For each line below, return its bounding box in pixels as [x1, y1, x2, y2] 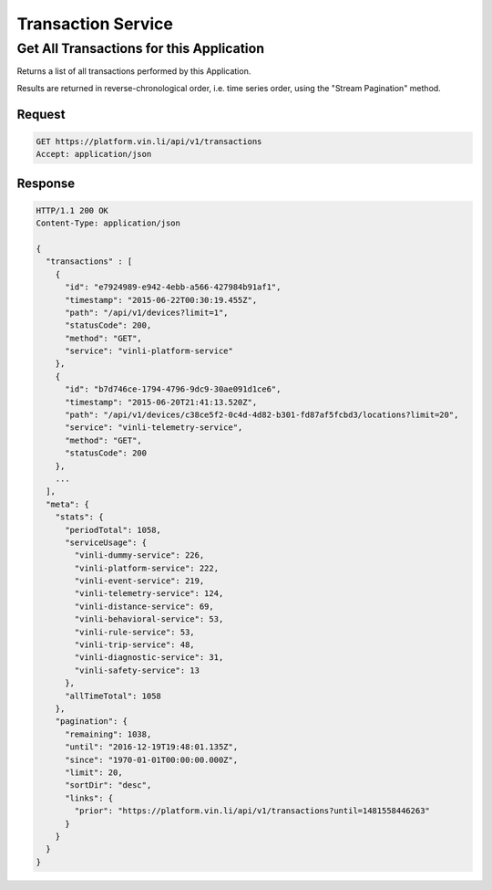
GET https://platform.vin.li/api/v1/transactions [36, 136, 262, 146]
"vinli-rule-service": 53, [74, 626, 195, 637]
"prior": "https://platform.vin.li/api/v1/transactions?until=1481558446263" [74, 806, 430, 816]
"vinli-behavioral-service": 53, [74, 614, 224, 624]
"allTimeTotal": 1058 [65, 690, 161, 701]
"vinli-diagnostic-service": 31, [74, 653, 224, 663]
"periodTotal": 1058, [65, 525, 161, 535]
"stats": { [55, 512, 104, 522]
